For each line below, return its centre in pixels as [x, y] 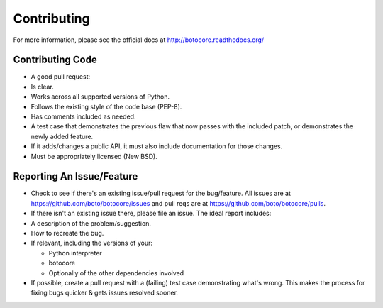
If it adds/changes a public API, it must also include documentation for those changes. [157, 146]
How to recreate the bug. [67, 233]
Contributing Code [55, 60]
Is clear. [43, 87]
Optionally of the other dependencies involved [116, 273]
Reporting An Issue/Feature [76, 176]
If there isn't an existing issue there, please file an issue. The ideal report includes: [151, 214]
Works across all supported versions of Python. [100, 97]
